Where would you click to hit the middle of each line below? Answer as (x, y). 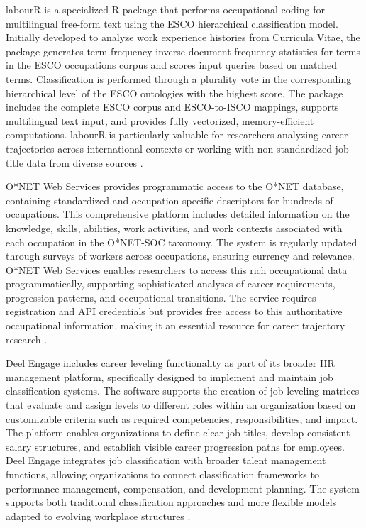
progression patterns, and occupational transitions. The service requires (161, 297)
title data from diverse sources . (74, 162)
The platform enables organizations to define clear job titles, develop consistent (178, 433)
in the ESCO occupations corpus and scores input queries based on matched (172, 65)
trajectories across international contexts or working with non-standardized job (177, 148)
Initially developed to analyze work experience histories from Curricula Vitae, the (183, 37)
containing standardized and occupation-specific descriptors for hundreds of (170, 200)
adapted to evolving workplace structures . (98, 516)
